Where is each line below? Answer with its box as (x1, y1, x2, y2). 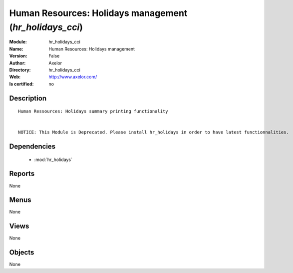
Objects (9, 248, 34, 257)
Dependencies (9, 142, 56, 151)
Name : (9, 45, 23, 52)
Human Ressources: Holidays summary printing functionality (18, 108, 168, 114)
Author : (9, 60, 26, 66)
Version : (9, 53, 27, 59)
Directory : (9, 66, 31, 72)
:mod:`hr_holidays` (34, 156, 72, 162)
